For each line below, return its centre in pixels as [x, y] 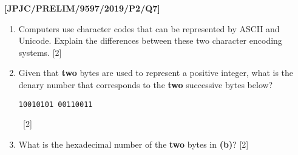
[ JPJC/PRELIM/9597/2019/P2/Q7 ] [82, 8]
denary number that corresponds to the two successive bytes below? [146, 84]
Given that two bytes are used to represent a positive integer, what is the [156, 73]
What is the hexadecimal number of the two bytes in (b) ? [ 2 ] [134, 144]
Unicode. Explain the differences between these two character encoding [150, 40]
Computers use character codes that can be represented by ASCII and [149, 28]
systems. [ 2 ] [40, 52]
